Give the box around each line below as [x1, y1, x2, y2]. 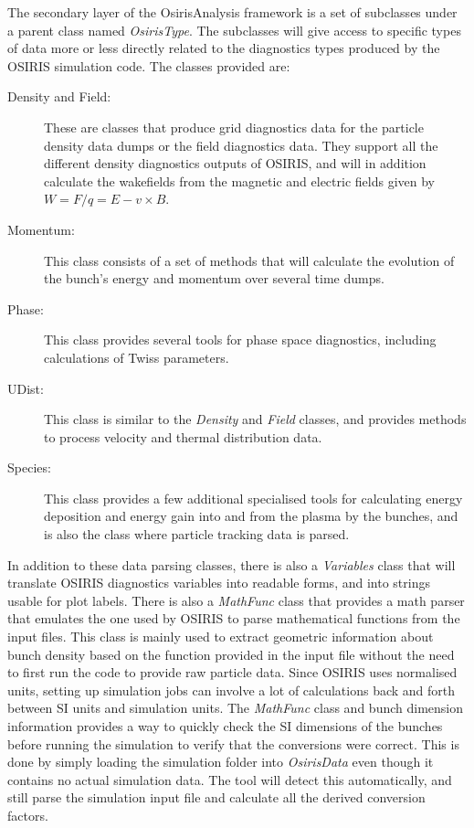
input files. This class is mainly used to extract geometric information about [7, 627, 434, 646]
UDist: [7, 378, 44, 398]
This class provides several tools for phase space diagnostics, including [44, 330, 437, 349]
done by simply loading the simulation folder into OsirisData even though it [7, 752, 434, 771]
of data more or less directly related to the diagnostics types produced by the [7, 38, 440, 58]
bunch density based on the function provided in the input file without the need [7, 644, 455, 663]
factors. [7, 805, 48, 824]
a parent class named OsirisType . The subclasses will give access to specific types [7, 20, 461, 39]
